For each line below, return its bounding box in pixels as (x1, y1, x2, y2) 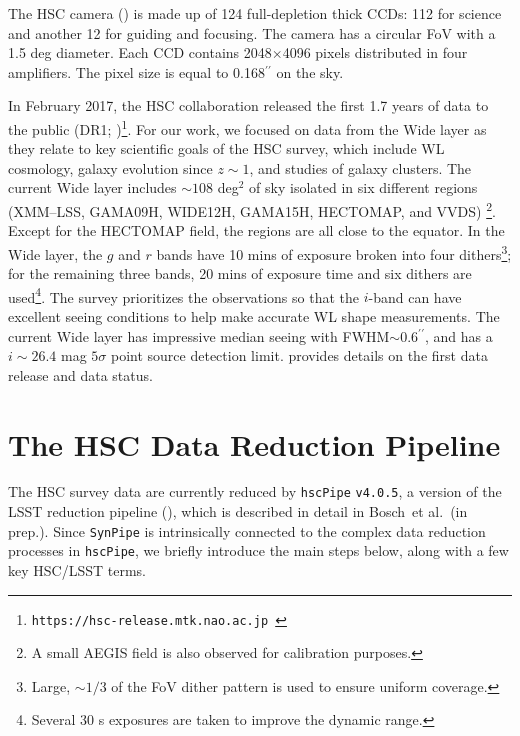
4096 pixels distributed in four (282, 42, 468, 63)
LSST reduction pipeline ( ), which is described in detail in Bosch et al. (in (8, 501, 468, 522)
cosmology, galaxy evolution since (8, 157, 213, 178)
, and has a (424, 325, 493, 346)
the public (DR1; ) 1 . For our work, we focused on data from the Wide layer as (8, 115, 487, 139)
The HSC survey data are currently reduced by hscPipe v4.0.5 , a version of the (8, 481, 502, 502)
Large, (31, 675, 71, 696)
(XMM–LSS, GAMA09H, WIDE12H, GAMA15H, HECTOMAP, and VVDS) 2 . (8, 198, 496, 221)
